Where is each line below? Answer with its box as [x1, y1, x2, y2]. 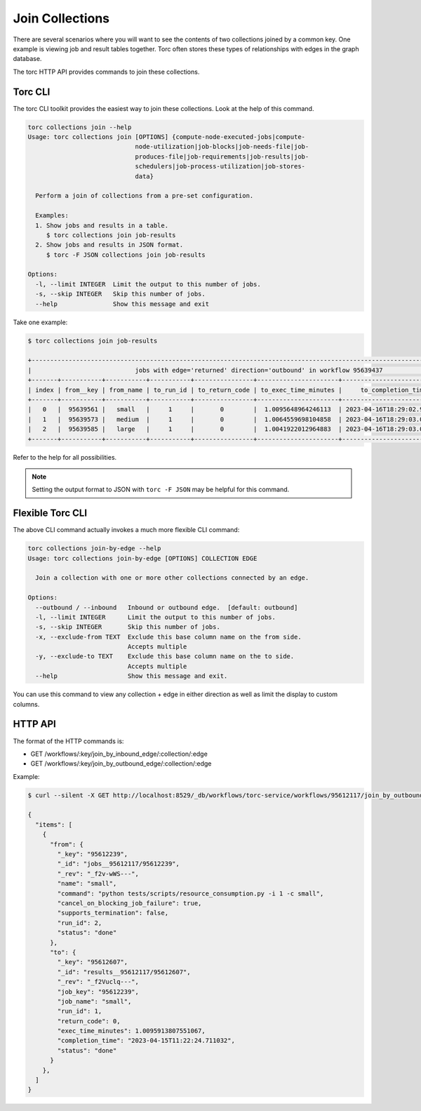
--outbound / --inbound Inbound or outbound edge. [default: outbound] [35, 604, 298, 611]
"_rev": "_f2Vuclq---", [57, 978, 140, 986]
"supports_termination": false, [57, 909, 168, 917]
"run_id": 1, [57, 1007, 102, 1016]
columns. [13, 700, 40, 708]
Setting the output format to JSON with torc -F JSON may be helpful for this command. [32, 485, 290, 494]
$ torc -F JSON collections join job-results [46, 251, 206, 259]
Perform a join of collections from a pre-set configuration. [35, 192, 254, 200]
